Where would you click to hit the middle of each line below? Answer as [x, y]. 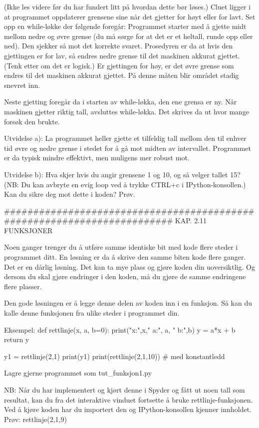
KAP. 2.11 [191, 220]
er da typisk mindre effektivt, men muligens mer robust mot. [97, 158]
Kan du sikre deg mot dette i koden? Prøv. [70, 194]
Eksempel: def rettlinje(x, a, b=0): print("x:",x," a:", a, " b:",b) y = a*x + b [120, 329]
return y [17, 339]
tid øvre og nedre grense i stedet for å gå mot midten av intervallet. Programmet [128, 148]
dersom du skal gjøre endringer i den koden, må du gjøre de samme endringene [125, 276]
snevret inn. [22, 85]
